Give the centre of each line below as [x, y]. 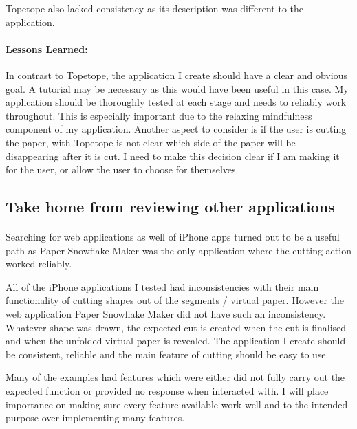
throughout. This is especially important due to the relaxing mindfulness [159, 115]
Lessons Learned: [47, 48]
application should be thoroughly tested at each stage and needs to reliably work [176, 102]
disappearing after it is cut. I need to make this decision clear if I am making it [173, 156]
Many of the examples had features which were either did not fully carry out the [175, 377]
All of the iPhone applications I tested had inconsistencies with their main [162, 286]
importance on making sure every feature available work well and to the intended [177, 404]
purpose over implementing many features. [95, 418]
